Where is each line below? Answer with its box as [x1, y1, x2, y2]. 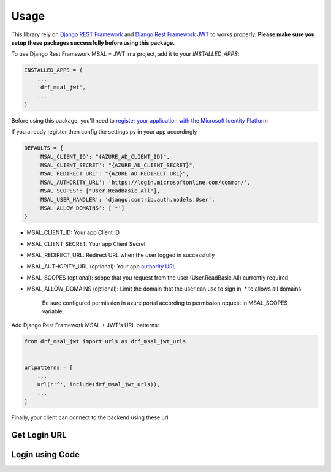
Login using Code [11, 449, 80, 460]
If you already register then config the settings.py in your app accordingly [11, 128, 197, 135]
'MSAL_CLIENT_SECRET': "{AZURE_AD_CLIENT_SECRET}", [37, 162, 196, 169]
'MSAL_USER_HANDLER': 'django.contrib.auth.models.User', [37, 196, 215, 203]
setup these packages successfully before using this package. [11, 39, 175, 46]
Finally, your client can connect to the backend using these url [11, 414, 169, 421]
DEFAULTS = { [24, 145, 64, 151]
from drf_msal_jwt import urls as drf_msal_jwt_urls [24, 338, 186, 345]
